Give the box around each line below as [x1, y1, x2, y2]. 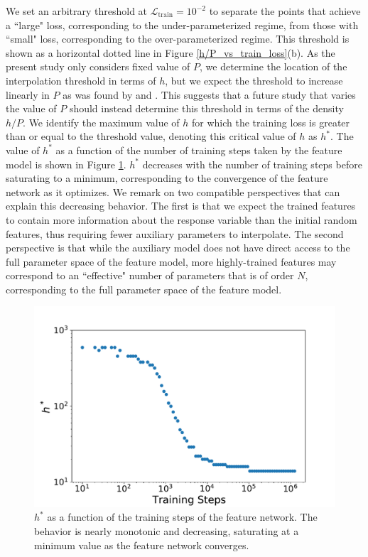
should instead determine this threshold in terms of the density [69, 101, 344, 116]
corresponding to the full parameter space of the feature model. [6, 281, 282, 296]
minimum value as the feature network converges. [34, 537, 249, 552]
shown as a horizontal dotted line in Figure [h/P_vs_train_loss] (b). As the [6, 45, 335, 60]
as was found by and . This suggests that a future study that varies [63, 87, 356, 102]
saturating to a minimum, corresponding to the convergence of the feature [6, 171, 328, 185]
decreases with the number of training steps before [142, 156, 362, 171]
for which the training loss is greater [191, 114, 350, 129]
